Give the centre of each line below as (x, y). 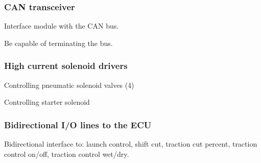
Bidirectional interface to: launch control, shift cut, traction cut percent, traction (131, 144)
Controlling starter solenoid (47, 102)
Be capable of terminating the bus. (58, 43)
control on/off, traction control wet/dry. (67, 154)
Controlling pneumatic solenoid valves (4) (69, 85)
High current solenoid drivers (66, 66)
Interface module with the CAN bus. (62, 26)
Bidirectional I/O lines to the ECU (78, 124)
